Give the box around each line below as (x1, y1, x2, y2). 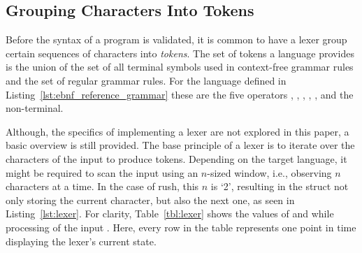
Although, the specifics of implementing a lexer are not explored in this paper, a (6, 124, 349, 138)
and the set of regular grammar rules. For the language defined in (6, 73, 287, 87)
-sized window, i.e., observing (207, 165, 332, 180)
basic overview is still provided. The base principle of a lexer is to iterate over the (6, 138, 355, 152)
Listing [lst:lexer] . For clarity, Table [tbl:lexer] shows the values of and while (6, 206, 334, 221)
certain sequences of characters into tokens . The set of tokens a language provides (6, 45, 354, 60)
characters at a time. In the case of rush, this (6, 179, 199, 194)
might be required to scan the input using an (6, 165, 198, 180)
